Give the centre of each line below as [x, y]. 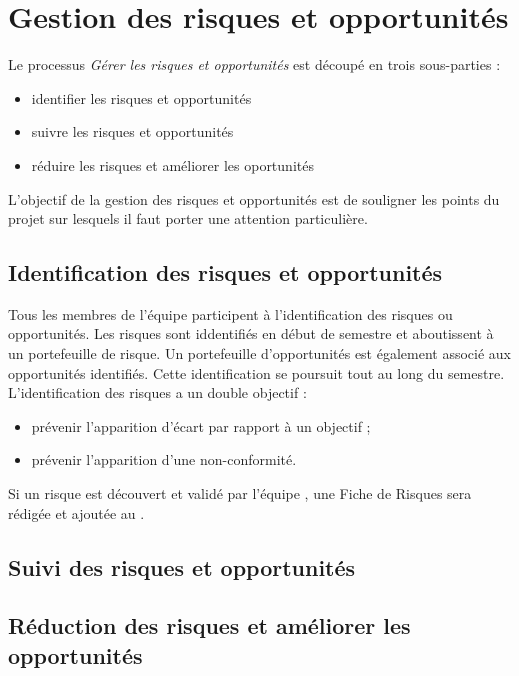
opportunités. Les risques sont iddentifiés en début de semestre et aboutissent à [251, 333]
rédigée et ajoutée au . [76, 512]
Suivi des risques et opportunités [182, 566]
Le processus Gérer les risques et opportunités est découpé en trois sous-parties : [254, 64]
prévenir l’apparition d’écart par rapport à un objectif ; [201, 425]
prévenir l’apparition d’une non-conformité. [164, 459]
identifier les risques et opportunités [141, 97]
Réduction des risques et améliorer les [209, 625]
